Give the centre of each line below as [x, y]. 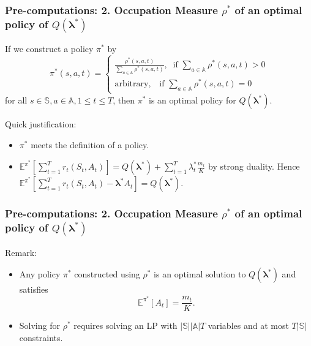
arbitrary [132, 84]
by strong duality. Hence [254, 166]
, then [124, 100]
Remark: [21, 252]
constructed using [107, 274]
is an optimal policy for [193, 100]
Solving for [39, 325]
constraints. [41, 337]
